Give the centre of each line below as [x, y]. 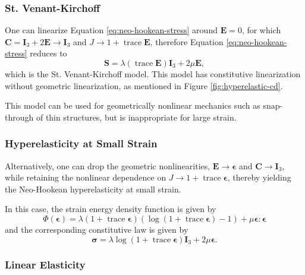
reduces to [48, 53]
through [19, 117]
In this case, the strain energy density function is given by [111, 209]
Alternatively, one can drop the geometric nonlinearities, [108, 165]
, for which [261, 30]
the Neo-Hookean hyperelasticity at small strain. [93, 189]
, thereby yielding [259, 177]
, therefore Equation [187, 41]
